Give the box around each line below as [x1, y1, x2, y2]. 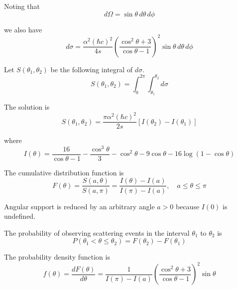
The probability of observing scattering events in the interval [4, 227, 190, 238]
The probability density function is [4, 252, 110, 262]
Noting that [4, 1, 40, 11]
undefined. [4, 211, 36, 221]
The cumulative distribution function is [4, 167, 124, 177]
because [176, 201, 200, 211]
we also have [4, 24, 42, 34]
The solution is [4, 101, 50, 112]
